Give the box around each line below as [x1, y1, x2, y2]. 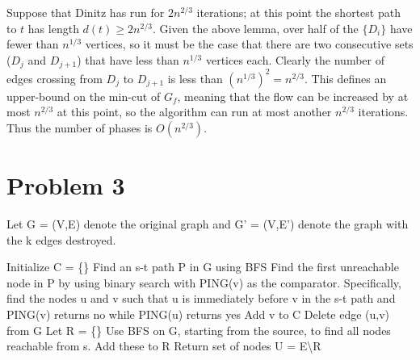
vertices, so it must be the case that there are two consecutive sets [85, 36, 414, 52]
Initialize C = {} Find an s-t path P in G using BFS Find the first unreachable [6, 258, 399, 275]
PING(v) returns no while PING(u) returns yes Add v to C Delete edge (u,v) [6, 306, 390, 323]
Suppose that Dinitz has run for [6, 4, 165, 20]
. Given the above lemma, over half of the [152, 19, 359, 36]
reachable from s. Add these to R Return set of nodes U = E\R [6, 337, 321, 354]
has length [27, 19, 79, 36]
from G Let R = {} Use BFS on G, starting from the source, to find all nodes [6, 321, 391, 338]
